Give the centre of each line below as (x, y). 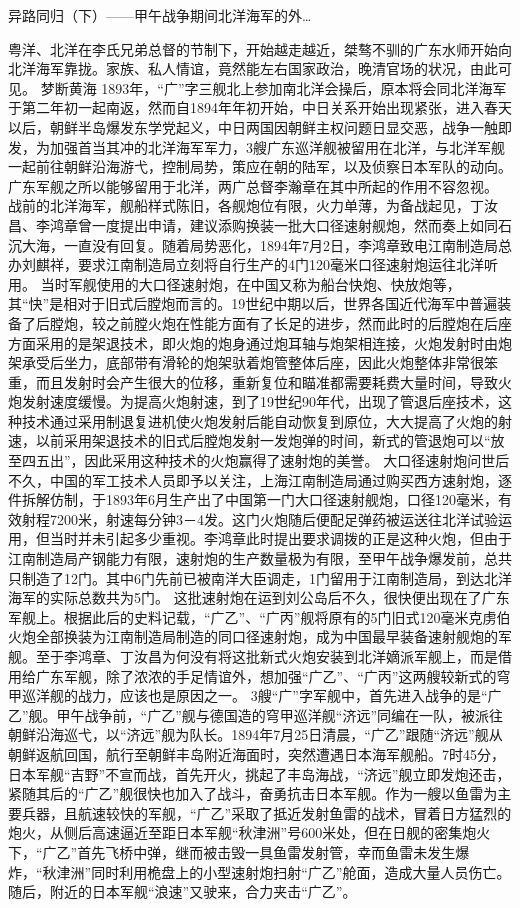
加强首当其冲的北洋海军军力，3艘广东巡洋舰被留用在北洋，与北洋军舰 (277, 146)
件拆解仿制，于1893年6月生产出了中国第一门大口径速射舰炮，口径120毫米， (253, 499)
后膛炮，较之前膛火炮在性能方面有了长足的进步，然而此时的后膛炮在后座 (273, 322)
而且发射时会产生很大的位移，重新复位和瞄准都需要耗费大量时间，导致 (266, 381)
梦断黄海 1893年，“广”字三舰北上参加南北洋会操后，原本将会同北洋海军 (273, 87)
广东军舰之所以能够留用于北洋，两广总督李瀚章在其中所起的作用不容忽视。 (253, 185)
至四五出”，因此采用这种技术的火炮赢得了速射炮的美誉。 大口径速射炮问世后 (259, 460)
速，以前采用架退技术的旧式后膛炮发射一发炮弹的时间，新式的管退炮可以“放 (256, 440)
